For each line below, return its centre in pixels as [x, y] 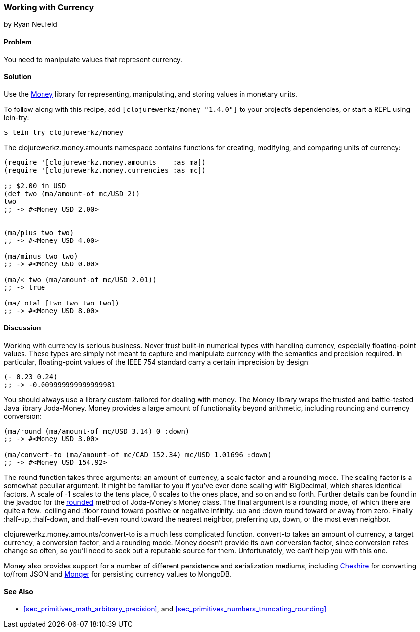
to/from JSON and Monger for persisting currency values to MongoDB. [118, 574]
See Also [19, 591]
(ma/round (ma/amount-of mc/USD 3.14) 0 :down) [97, 431]
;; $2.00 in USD [35, 185]
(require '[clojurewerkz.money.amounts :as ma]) [105, 162]
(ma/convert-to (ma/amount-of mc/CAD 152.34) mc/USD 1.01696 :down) [138, 455]
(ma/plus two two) [39, 232]
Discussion [22, 328]
